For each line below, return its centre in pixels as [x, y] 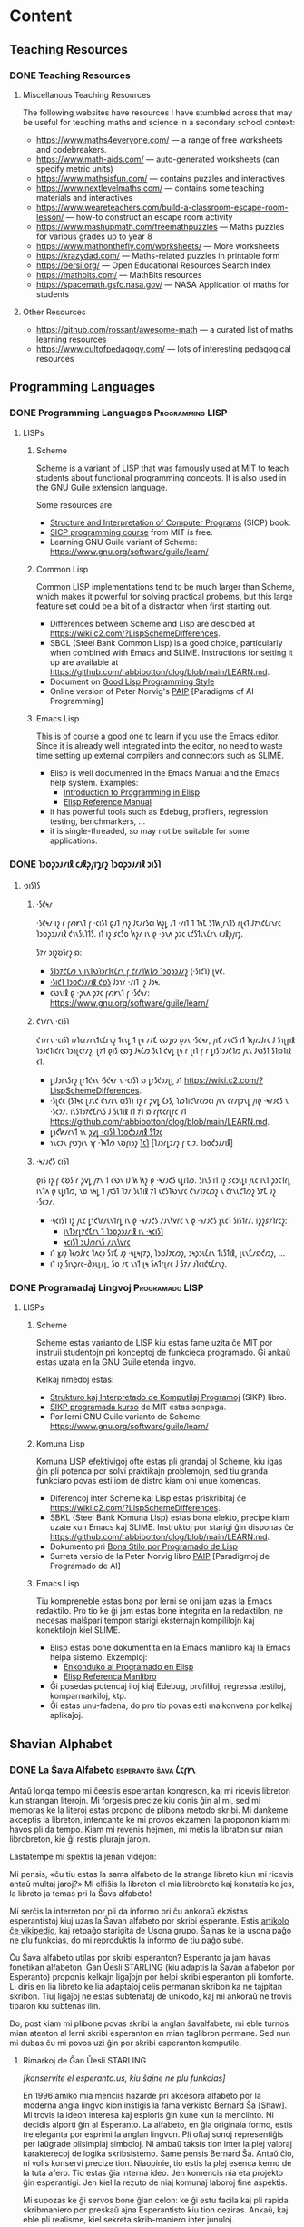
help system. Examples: [94, 782]
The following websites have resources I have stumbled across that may [157, 112]
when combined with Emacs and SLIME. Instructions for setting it [171, 652]
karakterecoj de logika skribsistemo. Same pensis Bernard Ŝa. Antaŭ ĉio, [158, 2153]
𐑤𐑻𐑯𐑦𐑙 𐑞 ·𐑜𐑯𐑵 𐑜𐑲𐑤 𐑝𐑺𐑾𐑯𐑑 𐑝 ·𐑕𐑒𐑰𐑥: [99, 992]
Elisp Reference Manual [108, 801]
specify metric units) [74, 168]
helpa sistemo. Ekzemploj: [98, 1657]
